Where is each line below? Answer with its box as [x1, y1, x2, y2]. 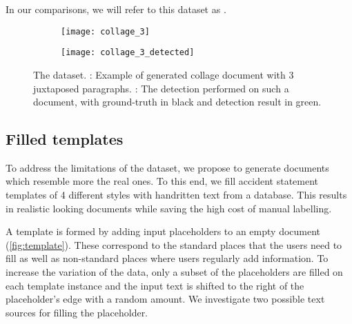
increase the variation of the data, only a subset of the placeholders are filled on [6, 265, 343, 279]
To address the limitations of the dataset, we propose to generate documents [6, 160, 329, 174]
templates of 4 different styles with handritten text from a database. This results [6, 188, 347, 202]
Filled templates [6, 128, 124, 150]
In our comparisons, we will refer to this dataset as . [6, 2, 226, 16]
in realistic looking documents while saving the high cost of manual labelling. [6, 201, 332, 215]
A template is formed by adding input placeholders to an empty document [6, 224, 321, 239]
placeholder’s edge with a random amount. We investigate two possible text [6, 292, 325, 306]
